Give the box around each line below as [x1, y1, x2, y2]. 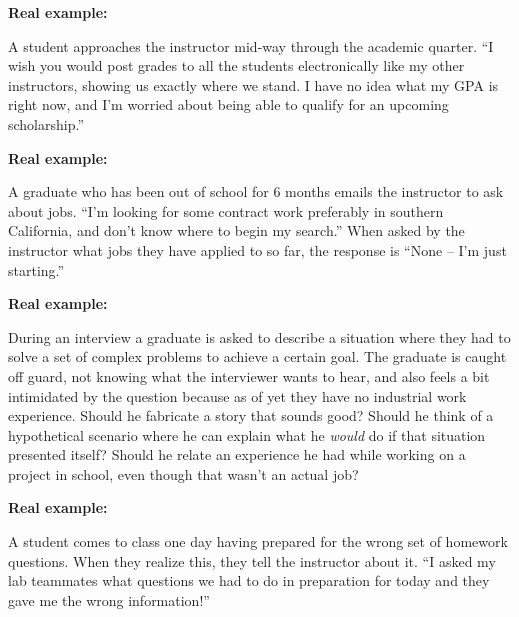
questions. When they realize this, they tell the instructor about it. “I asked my [8, 550, 496, 571]
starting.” [8, 259, 65, 280]
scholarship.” [8, 113, 85, 134]
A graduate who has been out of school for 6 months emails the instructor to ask [8, 181, 504, 202]
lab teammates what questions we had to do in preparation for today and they [8, 570, 490, 591]
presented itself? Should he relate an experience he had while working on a [8, 444, 466, 465]
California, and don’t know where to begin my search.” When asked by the [8, 220, 465, 241]
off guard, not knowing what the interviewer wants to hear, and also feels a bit [8, 365, 490, 386]
